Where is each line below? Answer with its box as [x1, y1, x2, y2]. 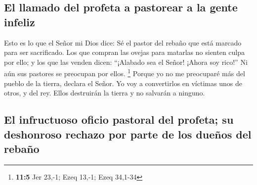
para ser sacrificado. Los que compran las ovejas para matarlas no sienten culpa [4, 47, 245, 57]
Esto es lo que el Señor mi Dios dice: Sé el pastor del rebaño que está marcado [4, 37, 242, 47]
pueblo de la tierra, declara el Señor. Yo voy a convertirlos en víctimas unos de [4, 78, 242, 88]
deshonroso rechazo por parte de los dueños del [4, 126, 252, 141]
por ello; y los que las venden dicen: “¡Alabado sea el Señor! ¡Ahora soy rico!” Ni [4, 56, 248, 67]
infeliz [4, 14, 35, 29]
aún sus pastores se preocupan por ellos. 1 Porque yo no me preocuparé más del [4, 67, 245, 79]
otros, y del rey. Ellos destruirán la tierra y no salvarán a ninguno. [4, 88, 205, 98]
